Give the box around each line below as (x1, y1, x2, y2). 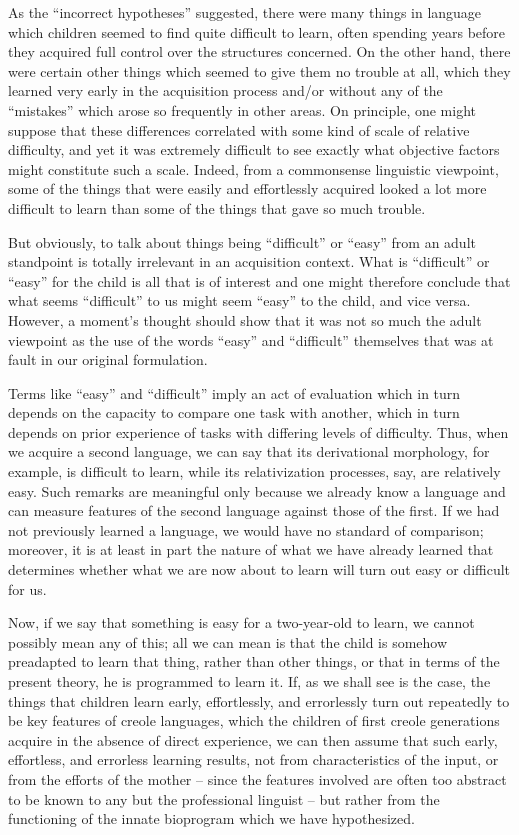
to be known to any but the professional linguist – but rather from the (8, 788, 440, 809)
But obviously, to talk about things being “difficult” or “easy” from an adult (8, 231, 476, 252)
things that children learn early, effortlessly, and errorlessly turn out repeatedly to (8, 690, 510, 711)
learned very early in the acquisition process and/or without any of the (8, 80, 443, 101)
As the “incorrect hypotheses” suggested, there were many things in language (8, 2, 482, 22)
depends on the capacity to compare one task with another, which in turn (8, 402, 460, 423)
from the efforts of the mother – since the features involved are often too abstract (8, 768, 507, 789)
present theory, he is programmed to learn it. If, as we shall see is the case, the (8, 671, 491, 691)
